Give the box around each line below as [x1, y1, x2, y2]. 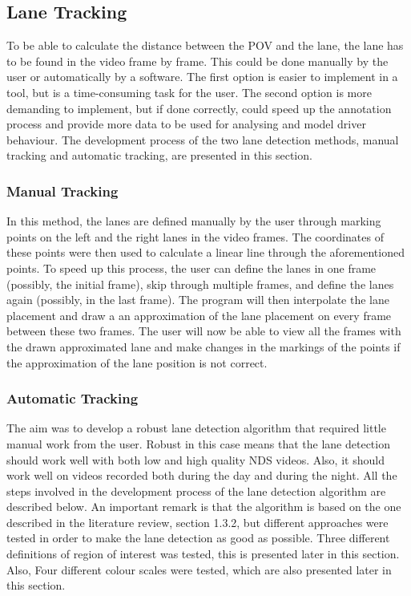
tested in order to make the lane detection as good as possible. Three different [6, 529, 390, 546]
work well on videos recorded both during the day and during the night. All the [6, 467, 397, 484]
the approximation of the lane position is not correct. [6, 354, 268, 371]
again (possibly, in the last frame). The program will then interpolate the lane [6, 291, 389, 308]
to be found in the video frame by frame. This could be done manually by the [6, 52, 389, 69]
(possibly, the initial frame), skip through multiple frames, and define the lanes [6, 275, 394, 292]
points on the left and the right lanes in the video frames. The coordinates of [6, 228, 384, 245]
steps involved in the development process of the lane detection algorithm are [6, 482, 386, 499]
